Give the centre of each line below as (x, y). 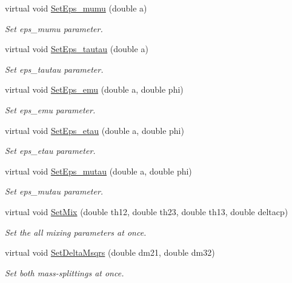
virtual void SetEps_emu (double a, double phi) (94, 89)
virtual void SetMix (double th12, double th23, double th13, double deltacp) (147, 211)
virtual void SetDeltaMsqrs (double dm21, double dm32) (110, 252)
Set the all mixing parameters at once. (76, 232)
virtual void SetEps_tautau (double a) (77, 49)
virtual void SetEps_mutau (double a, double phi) (98, 171)
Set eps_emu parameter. (50, 109)
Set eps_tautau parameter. (54, 69)
